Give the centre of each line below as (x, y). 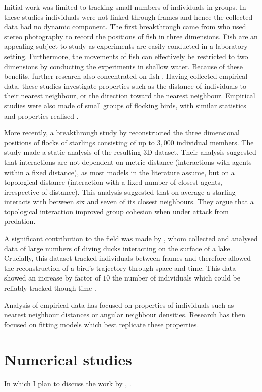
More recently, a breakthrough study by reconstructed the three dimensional (122, 132)
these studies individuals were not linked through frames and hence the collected (128, 16)
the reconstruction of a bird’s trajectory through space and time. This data (120, 268)
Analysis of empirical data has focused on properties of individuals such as (119, 304)
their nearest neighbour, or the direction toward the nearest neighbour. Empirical (130, 96)
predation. (20, 221)
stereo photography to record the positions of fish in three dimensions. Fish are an (131, 36)
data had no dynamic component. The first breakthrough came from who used (125, 26)
